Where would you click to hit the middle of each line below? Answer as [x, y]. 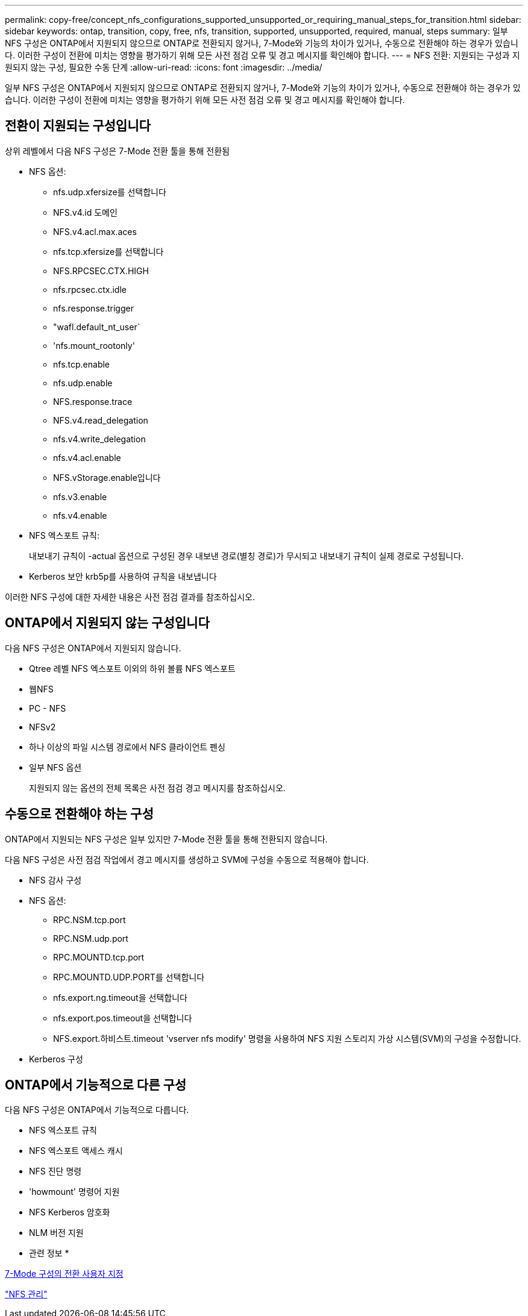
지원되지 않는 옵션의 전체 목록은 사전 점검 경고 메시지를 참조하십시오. [157, 788]
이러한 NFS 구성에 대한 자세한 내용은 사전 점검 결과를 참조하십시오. [130, 597]
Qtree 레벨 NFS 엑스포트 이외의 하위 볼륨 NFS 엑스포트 [132, 668]
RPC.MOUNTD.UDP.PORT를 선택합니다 [129, 977]
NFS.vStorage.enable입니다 [107, 477]
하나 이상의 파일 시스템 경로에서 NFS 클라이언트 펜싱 [127, 747]
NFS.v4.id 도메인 [85, 212]
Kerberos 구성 [56, 1059]
